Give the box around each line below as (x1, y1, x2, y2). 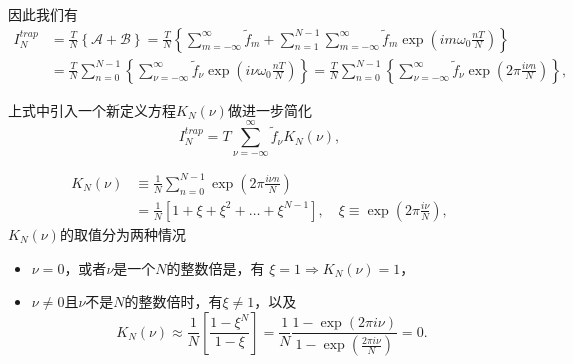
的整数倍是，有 (166, 257, 265, 278)
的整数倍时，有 (124, 291, 223, 312)
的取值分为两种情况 (59, 224, 186, 244)
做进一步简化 (227, 99, 312, 120)
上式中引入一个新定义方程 (8, 99, 176, 120)
